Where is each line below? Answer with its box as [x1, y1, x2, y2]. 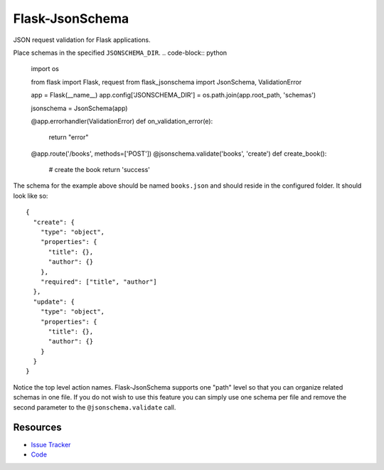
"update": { [33, 297, 75, 306]
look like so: [13, 191, 48, 200]
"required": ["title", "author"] [40, 277, 158, 286]
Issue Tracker [31, 440, 71, 449]
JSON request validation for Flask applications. [13, 36, 151, 44]
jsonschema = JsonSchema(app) [31, 104, 128, 112]
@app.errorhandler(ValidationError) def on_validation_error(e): [31, 117, 213, 125]
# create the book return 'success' [48, 166, 151, 174]
